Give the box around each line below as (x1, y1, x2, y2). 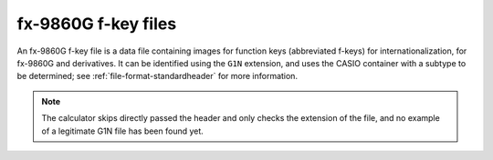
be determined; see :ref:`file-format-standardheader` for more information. (16, 71, 299, 82)
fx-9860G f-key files (16, 14, 177, 34)
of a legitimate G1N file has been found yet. (41, 125, 205, 136)
